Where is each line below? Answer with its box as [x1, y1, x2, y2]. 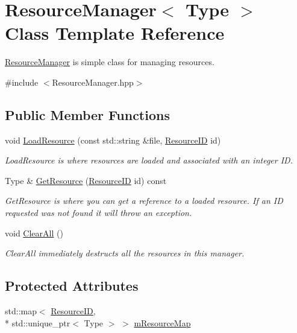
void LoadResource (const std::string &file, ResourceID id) [5, 133, 221, 146]
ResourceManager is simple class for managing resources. [5, 55, 214, 68]
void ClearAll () [5, 226, 63, 239]
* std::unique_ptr [5, 316, 70, 329]
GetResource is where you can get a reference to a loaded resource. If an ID [5, 194, 283, 207]
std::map [5, 305, 37, 317]
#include [5, 75, 39, 88]
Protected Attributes [5, 276, 139, 295]
